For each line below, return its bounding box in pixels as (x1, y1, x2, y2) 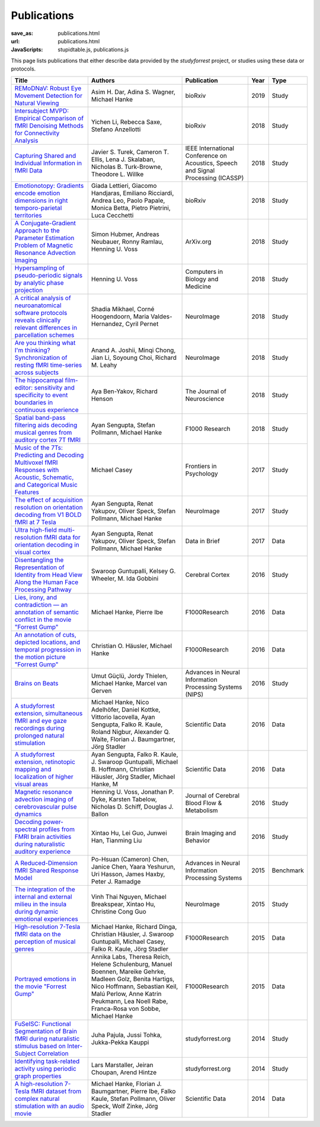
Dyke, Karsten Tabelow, (91, 795, 157, 803)
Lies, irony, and (14, 593, 57, 601)
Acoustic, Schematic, (14, 473, 74, 481)
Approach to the (14, 226, 60, 234)
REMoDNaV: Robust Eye (14, 84, 82, 92)
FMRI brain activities (14, 832, 72, 841)
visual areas (14, 780, 49, 788)
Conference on (185, 151, 228, 159)
